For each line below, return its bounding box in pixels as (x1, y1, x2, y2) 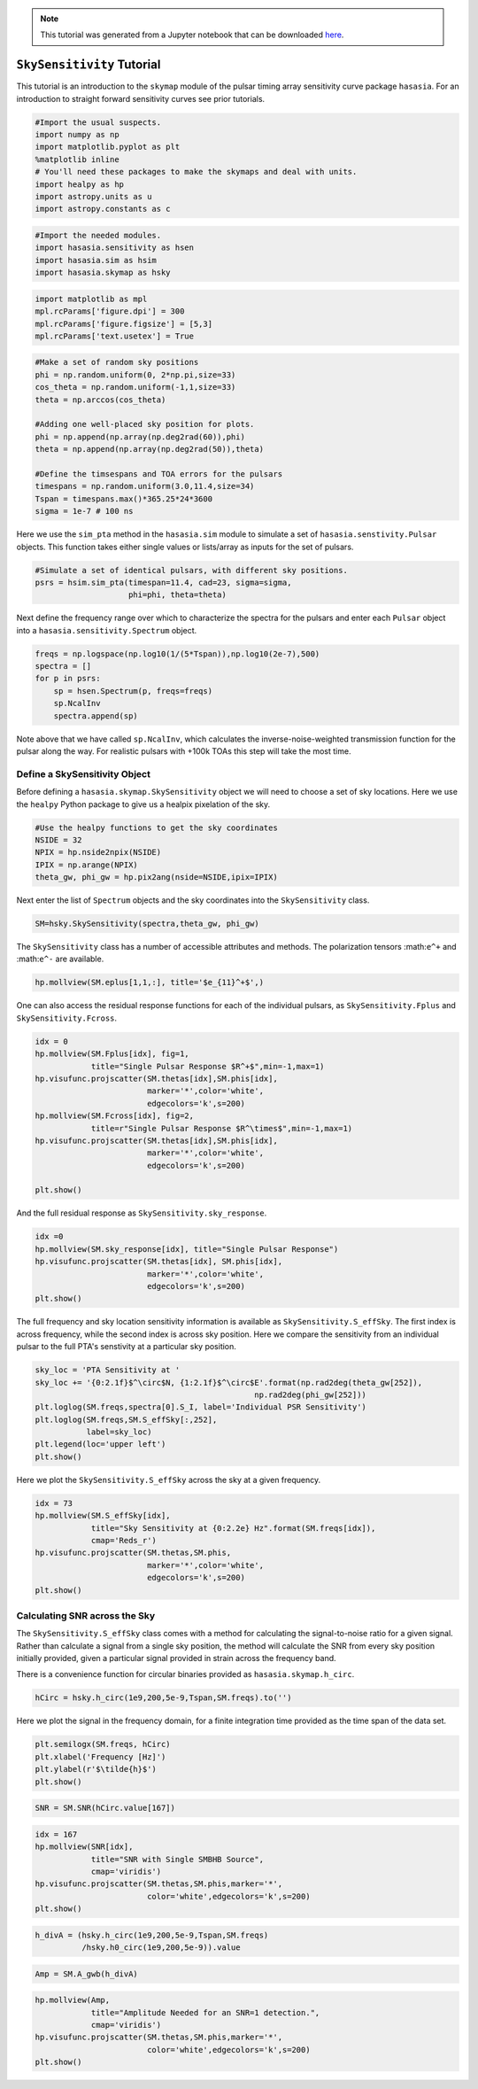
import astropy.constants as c (35, 204, 172, 214)
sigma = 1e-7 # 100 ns (35, 506, 134, 516)
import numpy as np (35, 129, 119, 140)
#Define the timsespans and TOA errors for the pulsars (35, 470, 283, 478)
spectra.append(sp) (53, 711, 139, 721)
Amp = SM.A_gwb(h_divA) (35, 1969, 139, 1979)
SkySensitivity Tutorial (16, 58, 161, 73)
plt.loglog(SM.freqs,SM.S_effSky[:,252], (35, 1414, 218, 1425)
